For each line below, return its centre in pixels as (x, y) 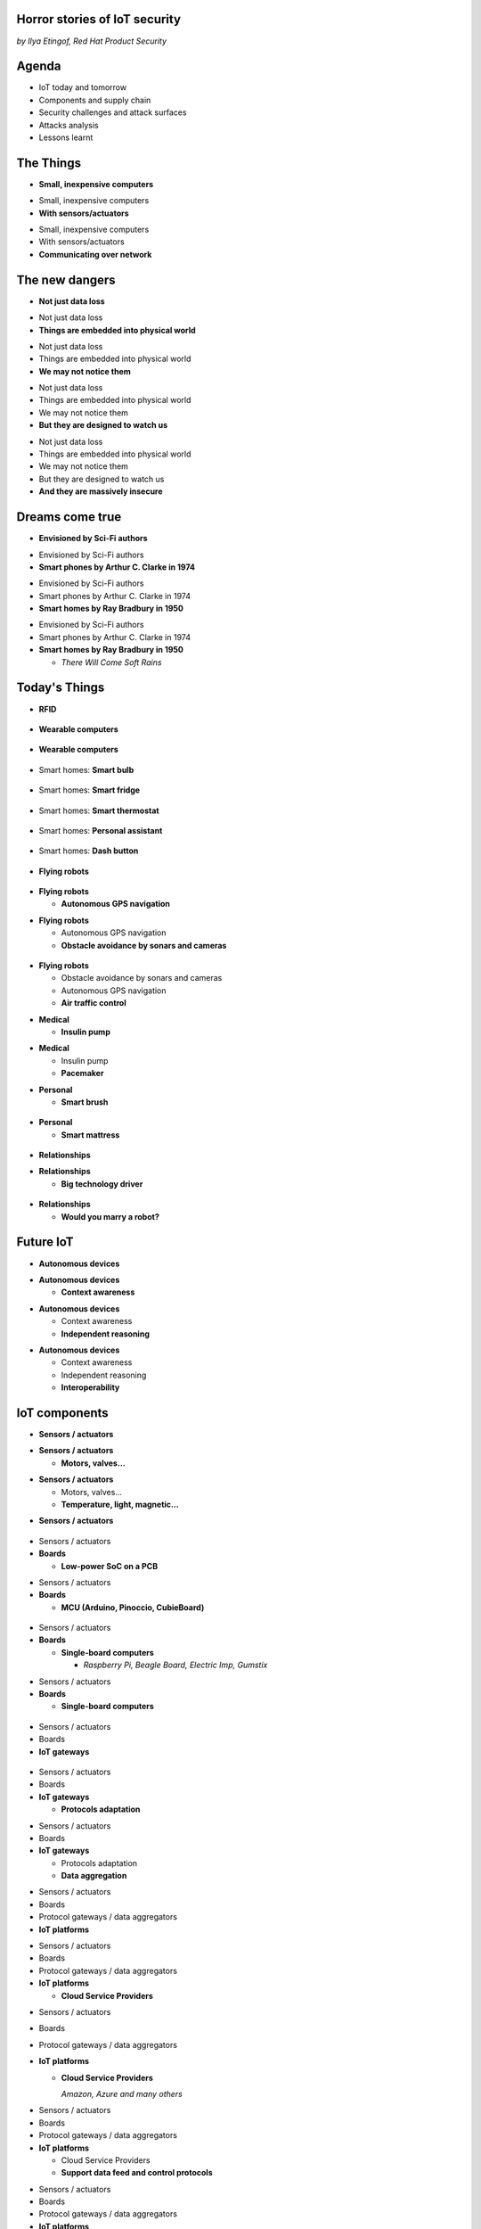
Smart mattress (90, 1135)
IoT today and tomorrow (83, 87)
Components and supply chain (95, 100)
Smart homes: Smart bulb (86, 769)
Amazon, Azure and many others (122, 2093)
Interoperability (90, 1387)
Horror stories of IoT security (99, 19)
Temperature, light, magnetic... (120, 1504)
